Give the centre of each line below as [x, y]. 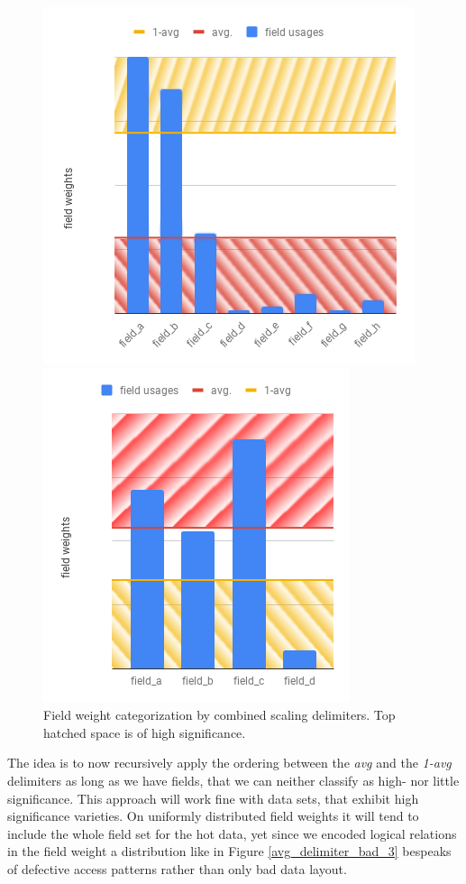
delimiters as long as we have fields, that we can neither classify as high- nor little [233, 780]
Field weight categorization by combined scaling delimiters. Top [219, 715]
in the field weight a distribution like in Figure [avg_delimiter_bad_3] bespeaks [229, 851]
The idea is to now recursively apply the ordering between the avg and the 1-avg [229, 763]
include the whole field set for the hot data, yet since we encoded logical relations [232, 833]
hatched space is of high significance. [145, 732]
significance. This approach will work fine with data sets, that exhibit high [213, 798]
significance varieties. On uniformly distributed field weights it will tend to [213, 816]
